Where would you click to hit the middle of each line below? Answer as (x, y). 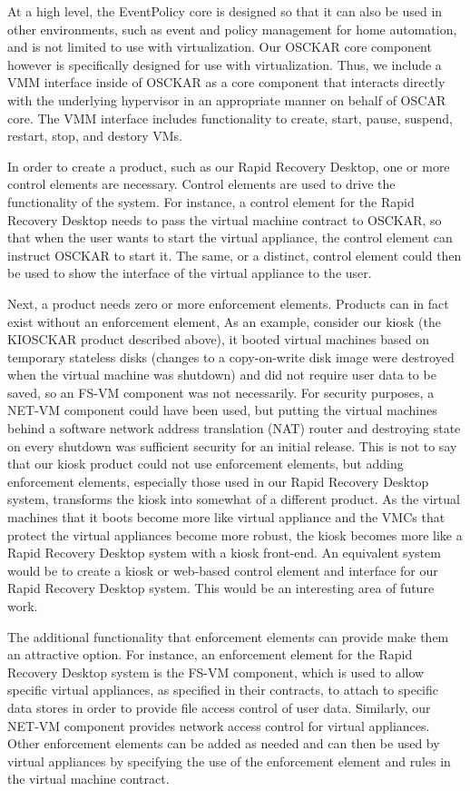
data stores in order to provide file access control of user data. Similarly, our (219, 707)
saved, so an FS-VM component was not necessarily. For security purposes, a (221, 392)
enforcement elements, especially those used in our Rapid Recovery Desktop (218, 481)
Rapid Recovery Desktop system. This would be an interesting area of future (221, 588)
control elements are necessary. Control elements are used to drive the (201, 184)
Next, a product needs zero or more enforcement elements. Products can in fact (228, 303)
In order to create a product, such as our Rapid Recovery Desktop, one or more (229, 166)
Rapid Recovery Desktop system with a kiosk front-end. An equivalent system (224, 553)
